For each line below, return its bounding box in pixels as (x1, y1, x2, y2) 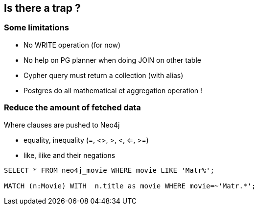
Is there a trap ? (4, 2, 81, 14)
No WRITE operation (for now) (23, 40, 121, 49)
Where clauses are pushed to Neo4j (4, 120, 120, 129)
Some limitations (4, 23, 69, 33)
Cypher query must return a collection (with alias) (23, 71, 184, 79)
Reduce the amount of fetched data (4, 103, 141, 113)
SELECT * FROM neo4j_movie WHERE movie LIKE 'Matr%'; (4, 166, 214, 174)
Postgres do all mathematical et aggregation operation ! (23, 86, 203, 95)
